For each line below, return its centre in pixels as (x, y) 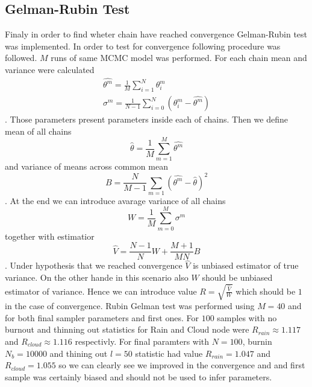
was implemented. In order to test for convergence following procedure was (143, 46)
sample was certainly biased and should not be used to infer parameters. (139, 376)
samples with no (247, 317)
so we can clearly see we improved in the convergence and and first (182, 365)
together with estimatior (50, 236)
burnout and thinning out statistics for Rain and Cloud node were (127, 329)
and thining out (79, 353)
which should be (266, 291)
